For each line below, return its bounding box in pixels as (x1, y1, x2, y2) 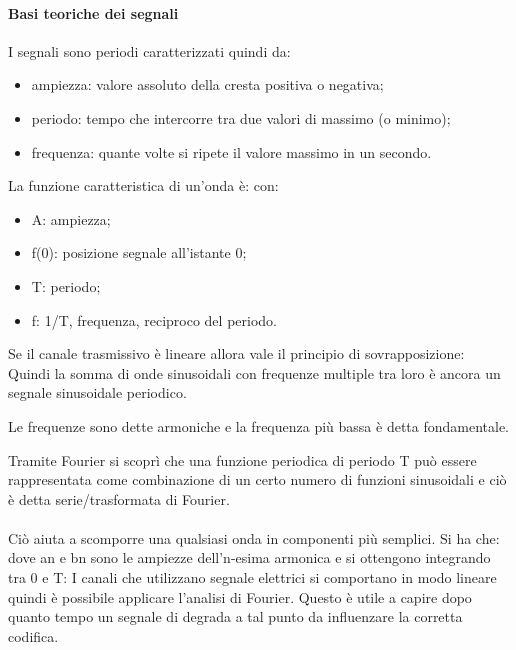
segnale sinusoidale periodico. (8, 382, 187, 403)
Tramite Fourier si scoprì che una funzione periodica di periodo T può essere (8, 449, 477, 470)
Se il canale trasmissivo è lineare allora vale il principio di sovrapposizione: (8, 343, 465, 364)
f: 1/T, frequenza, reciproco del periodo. (31, 309, 277, 330)
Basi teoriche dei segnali (8, 2, 179, 23)
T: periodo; (31, 275, 101, 296)
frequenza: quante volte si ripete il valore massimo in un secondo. (31, 141, 432, 162)
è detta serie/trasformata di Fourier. (8, 488, 230, 509)
